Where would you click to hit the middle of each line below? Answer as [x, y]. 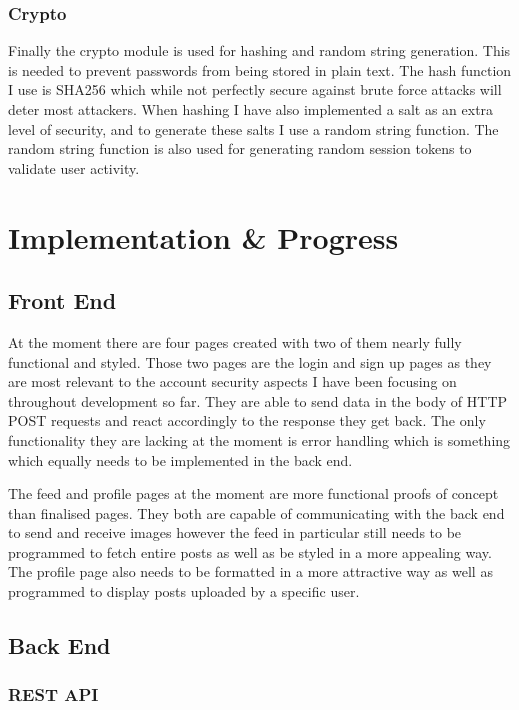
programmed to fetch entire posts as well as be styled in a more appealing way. [250, 551]
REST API [53, 694]
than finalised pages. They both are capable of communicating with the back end [256, 512]
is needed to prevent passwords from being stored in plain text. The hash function [260, 69]
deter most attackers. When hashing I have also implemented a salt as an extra [251, 109]
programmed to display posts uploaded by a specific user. [184, 591]
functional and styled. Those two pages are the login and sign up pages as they [250, 361]
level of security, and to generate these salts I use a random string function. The [253, 128]
